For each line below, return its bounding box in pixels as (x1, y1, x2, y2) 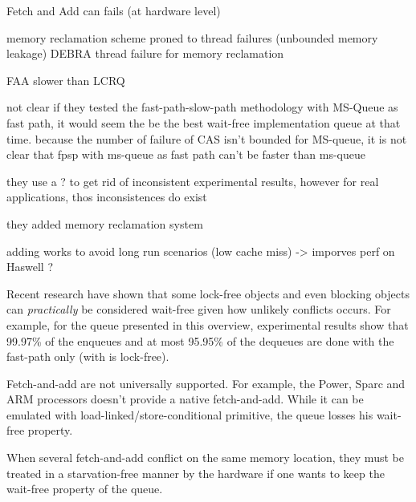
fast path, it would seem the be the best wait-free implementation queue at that (6, 114, 401, 131)
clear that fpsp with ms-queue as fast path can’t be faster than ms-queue (6, 146, 365, 163)
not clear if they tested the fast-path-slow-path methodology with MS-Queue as (6, 99, 398, 115)
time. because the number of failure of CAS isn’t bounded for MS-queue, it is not (6, 130, 407, 147)
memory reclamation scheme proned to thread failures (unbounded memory (6, 29, 378, 46)
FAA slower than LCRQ (6, 71, 125, 88)
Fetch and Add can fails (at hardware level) (6, 2, 221, 18)
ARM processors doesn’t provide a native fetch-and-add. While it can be (6, 391, 364, 407)
